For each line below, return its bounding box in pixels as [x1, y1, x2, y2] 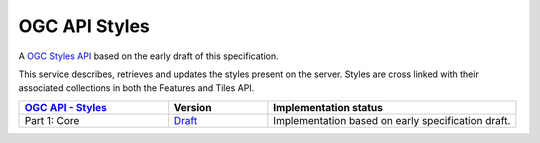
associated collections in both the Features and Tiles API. [18, 82, 255, 94]
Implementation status [273, 100, 384, 114]
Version [173, 100, 212, 114]
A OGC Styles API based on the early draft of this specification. [18, 50, 279, 62]
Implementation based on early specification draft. [273, 113, 511, 127]
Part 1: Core [24, 113, 80, 127]
